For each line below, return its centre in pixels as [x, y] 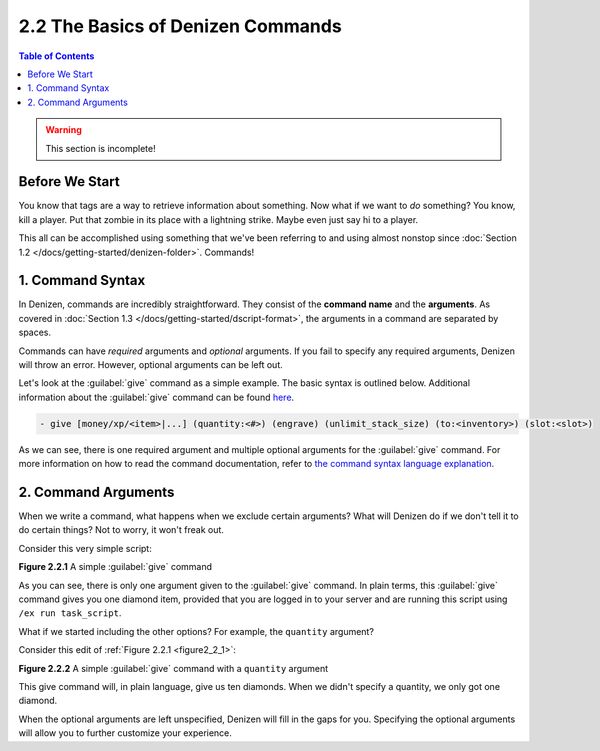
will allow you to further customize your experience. [125, 733]
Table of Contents [56, 56]
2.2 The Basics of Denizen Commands [180, 26]
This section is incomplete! [100, 148]
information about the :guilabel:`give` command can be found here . [156, 397]
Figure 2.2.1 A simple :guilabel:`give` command [115, 567]
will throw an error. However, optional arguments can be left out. [151, 365]
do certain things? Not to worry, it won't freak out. [121, 530]
